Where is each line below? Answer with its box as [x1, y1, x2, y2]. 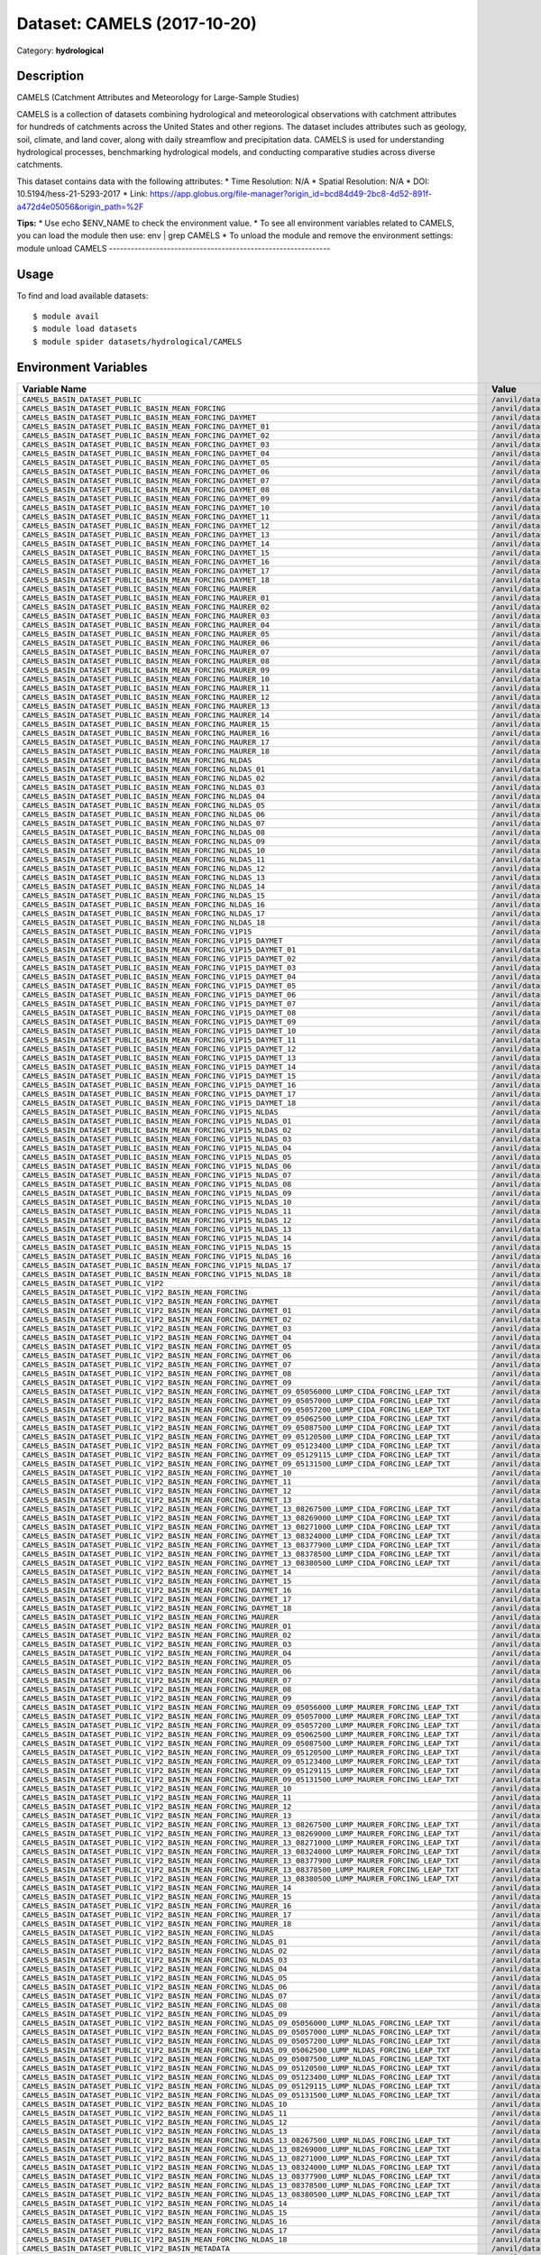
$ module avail [32, 311, 100, 322]
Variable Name [22, 382, 87, 395]
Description [16, 69, 85, 84]
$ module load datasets [32, 324, 138, 334]
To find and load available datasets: [16, 290, 149, 301]
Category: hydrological [16, 45, 104, 56]
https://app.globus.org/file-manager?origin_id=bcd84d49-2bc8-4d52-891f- [149, 189, 433, 199]
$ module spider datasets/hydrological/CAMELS [32, 336, 243, 346]
